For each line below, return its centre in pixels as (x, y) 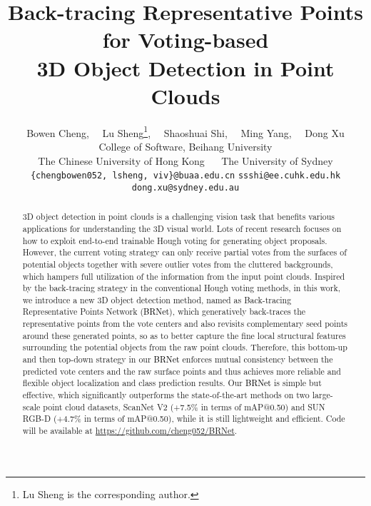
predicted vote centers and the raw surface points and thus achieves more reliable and (182, 371)
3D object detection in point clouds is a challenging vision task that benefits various (179, 217)
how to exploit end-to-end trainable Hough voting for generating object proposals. (175, 240)
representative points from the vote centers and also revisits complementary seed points (185, 324)
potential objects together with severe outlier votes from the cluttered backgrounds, (178, 264)
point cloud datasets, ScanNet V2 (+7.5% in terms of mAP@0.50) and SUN (184, 406)
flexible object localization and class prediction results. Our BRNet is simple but (172, 383)
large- (322, 395)
